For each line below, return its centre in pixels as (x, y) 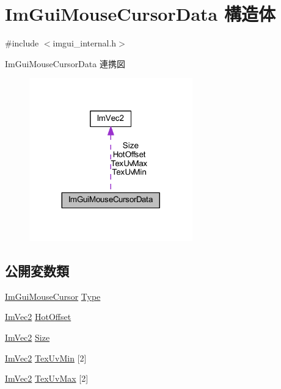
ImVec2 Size (27, 337)
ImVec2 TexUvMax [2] (47, 378)
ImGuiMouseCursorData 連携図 (65, 63)
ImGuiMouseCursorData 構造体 (140, 14)
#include (22, 43)
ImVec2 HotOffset (38, 317)
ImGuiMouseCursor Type (53, 296)
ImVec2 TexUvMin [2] (46, 358)
